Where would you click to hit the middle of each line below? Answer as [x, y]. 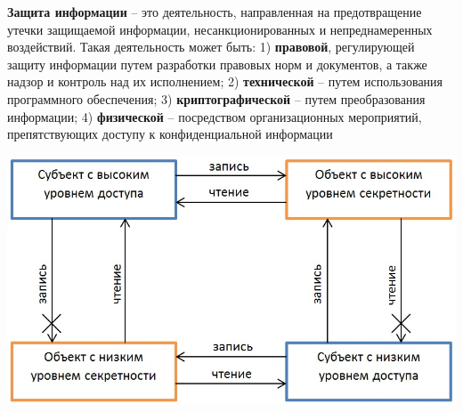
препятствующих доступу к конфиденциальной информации [170, 134]
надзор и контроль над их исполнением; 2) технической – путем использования [225, 81]
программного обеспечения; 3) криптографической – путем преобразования [216, 98]
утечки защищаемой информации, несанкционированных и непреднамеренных [220, 29]
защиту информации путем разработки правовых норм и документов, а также [217, 64]
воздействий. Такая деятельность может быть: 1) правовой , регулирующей [211, 47]
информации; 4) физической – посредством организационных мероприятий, [215, 116]
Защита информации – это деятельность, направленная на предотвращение [215, 12]
